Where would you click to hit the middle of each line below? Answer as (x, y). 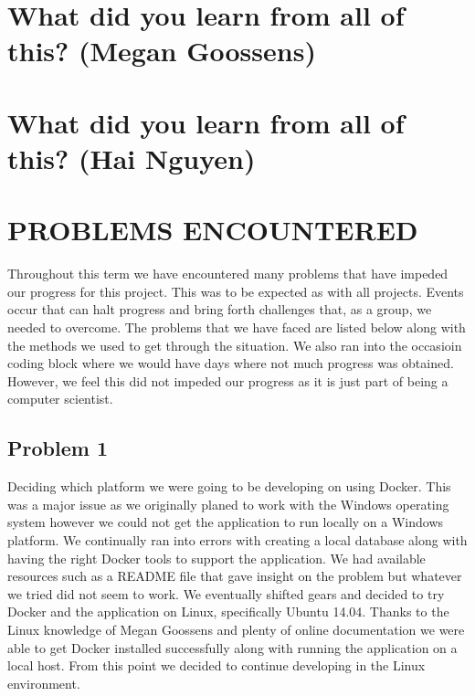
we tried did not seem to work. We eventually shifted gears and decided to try (226, 593)
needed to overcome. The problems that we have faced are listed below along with (237, 327)
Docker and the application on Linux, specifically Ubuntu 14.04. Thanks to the (228, 612)
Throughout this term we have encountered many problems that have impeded (228, 274)
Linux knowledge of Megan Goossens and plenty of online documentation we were (236, 629)
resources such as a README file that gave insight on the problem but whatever (235, 576)
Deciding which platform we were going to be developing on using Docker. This (229, 486)
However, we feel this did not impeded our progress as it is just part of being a (228, 380)
